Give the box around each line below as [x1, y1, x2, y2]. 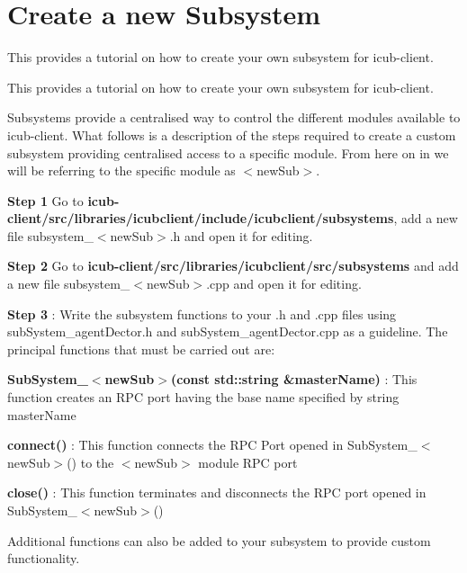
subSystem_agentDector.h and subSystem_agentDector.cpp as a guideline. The [7, 322, 448, 341]
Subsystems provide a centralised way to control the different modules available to [7, 108, 461, 127]
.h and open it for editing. [169, 226, 313, 245]
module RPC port [198, 452, 298, 471]
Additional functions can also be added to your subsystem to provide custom [7, 531, 431, 550]
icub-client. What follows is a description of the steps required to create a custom [7, 125, 456, 144]
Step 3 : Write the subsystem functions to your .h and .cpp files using [7, 304, 397, 323]
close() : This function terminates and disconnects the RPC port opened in [7, 483, 427, 502]
